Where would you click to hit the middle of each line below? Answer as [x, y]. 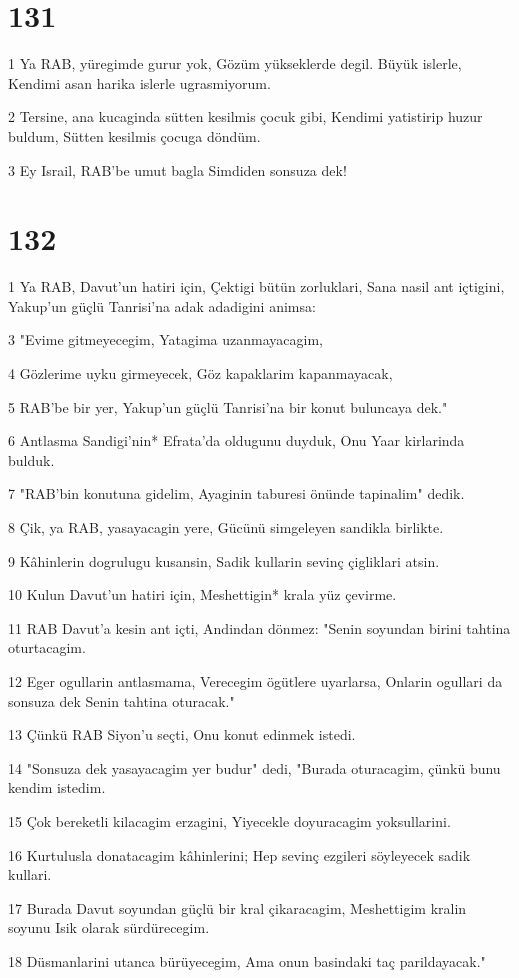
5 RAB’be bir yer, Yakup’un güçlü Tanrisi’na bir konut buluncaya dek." [228, 406]
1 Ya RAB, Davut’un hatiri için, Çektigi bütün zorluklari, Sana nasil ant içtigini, [256, 286]
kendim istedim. [57, 787]
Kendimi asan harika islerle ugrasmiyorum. [139, 82]
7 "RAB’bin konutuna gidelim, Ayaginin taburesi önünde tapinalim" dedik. [236, 493]
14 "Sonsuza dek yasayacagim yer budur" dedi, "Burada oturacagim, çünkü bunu [254, 767]
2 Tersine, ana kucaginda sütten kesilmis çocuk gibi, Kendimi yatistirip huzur [245, 116]
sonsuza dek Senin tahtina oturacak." [121, 700]
